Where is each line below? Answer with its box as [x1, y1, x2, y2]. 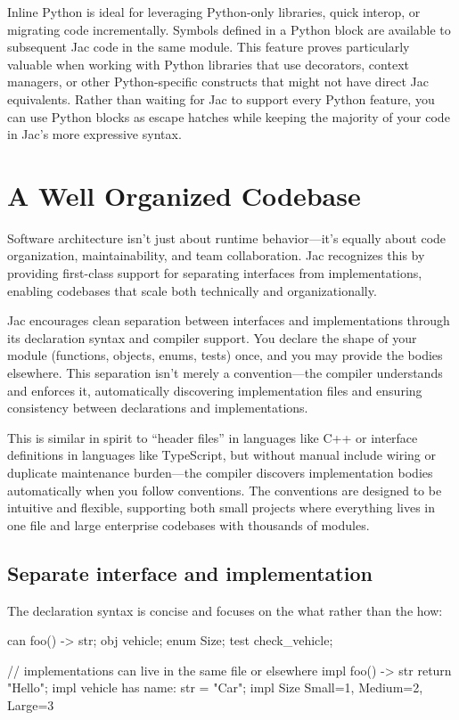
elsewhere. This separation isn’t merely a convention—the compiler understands [7, 364, 443, 382]
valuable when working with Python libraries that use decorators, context [7, 54, 409, 73]
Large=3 [7, 695, 54, 714]
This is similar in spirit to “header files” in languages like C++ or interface [7, 428, 418, 446]
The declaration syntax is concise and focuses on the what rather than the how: [7, 601, 443, 619]
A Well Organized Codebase [7, 176, 361, 213]
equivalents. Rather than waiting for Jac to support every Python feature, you [7, 89, 435, 108]
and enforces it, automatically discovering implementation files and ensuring [7, 380, 422, 399]
